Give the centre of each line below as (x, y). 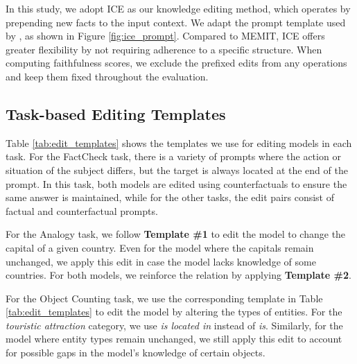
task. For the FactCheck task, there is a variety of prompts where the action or (173, 156)
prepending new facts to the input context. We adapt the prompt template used (176, 22)
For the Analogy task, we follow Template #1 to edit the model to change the (176, 234)
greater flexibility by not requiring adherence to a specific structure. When (164, 49)
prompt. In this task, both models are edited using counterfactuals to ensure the (176, 183)
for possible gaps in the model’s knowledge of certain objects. (136, 353)
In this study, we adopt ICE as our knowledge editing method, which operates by (178, 8)
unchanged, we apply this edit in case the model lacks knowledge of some (161, 261)
